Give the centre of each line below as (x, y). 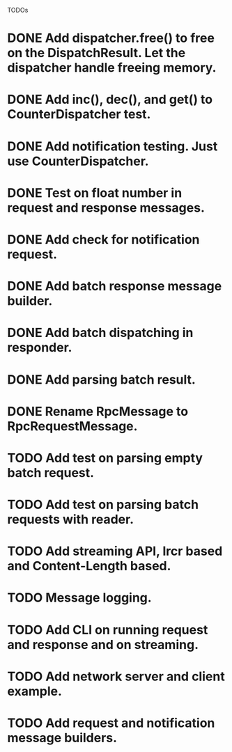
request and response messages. (106, 207)
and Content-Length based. (89, 566)
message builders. (62, 738)
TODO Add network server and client (116, 676)
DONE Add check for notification (103, 239)
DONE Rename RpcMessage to (98, 411)
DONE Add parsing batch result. (102, 379)
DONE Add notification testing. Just (113, 146)
